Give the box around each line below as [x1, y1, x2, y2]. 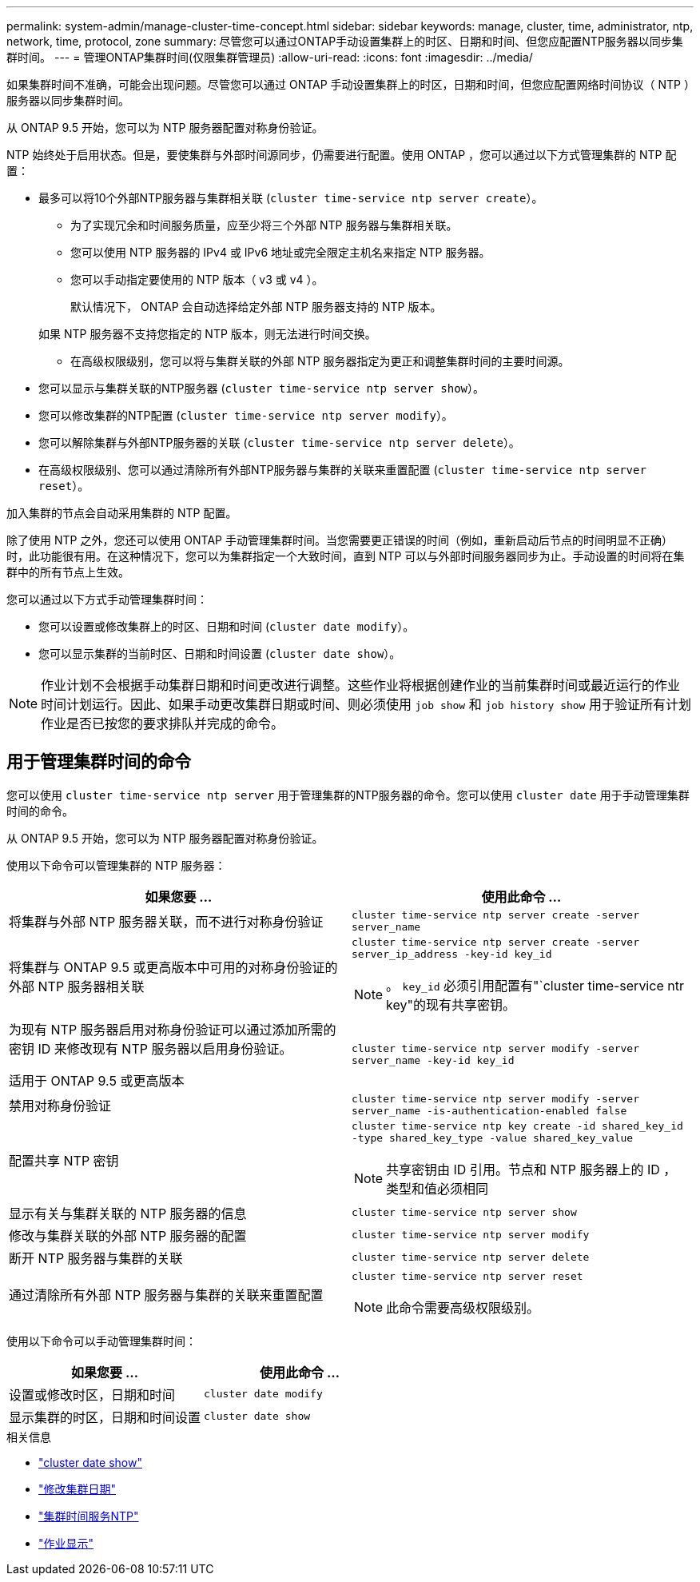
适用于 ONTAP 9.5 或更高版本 [9, 1072, 185, 1089]
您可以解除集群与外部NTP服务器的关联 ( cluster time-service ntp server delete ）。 [38, 436, 520, 449]
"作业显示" [38, 1536, 94, 1550]
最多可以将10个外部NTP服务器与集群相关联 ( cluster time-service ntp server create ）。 [38, 191, 543, 205]
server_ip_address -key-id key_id [352, 947, 552, 960]
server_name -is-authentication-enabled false [352, 1104, 627, 1117]
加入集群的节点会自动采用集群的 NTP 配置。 [6, 506, 237, 520]
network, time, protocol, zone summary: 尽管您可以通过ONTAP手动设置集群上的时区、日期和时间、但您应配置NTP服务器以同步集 [6, 34, 683, 48]
